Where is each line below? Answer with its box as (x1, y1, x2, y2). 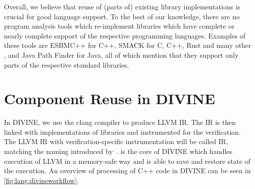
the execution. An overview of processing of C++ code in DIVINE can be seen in (4, 165, 251, 176)
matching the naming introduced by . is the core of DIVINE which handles (4, 146, 233, 156)
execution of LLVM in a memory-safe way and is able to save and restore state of (4, 155, 251, 166)
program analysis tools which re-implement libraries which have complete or (4, 21, 235, 31)
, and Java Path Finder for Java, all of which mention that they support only (4, 49, 239, 60)
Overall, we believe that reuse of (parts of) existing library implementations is (4, 1, 241, 11)
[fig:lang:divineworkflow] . (4, 175, 79, 185)
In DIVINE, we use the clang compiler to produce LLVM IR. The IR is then (4, 117, 236, 127)
